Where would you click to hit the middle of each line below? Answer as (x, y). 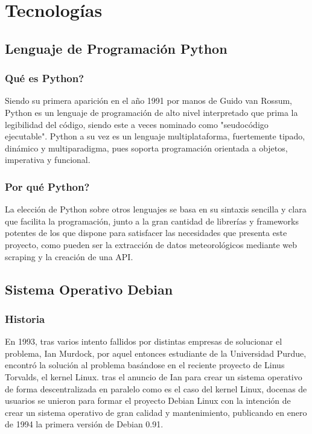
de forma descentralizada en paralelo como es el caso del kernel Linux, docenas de (156, 388)
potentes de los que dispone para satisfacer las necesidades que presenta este (146, 233)
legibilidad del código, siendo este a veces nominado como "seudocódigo (137, 124)
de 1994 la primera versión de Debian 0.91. (84, 424)
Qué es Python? (45, 78)
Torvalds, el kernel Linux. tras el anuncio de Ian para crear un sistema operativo (154, 376)
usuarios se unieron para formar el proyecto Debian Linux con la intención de (148, 400)
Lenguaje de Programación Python (116, 48)
